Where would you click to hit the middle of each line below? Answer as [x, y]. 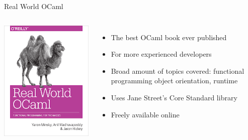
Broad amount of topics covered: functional [178, 71]
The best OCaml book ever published [169, 37]
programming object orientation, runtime [174, 81]
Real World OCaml [34, 6]
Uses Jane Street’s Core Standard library [174, 97]
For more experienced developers [161, 54]
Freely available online [145, 114]
